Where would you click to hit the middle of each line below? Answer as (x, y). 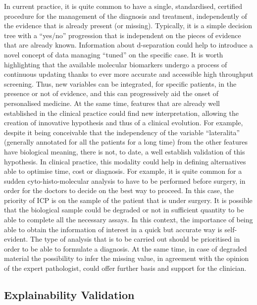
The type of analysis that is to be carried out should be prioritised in (135, 239)
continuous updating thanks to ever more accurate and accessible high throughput (129, 74)
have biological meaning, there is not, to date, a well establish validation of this (125, 151)
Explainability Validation (69, 295)
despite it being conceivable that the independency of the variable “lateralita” (122, 132)
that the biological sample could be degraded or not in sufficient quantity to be (124, 210)
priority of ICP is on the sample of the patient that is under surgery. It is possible (128, 200)
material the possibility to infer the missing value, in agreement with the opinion (127, 258)
